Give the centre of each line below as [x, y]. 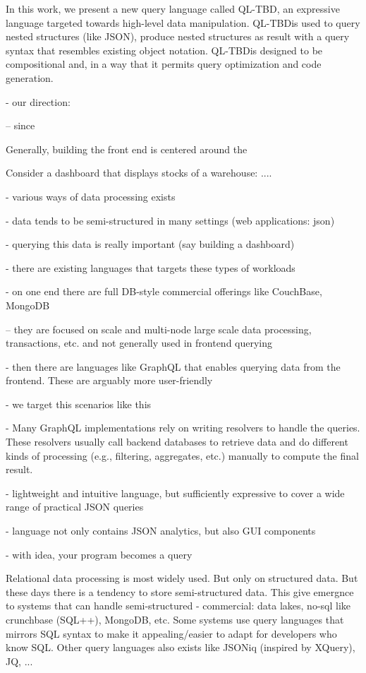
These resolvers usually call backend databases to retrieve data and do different [177, 442]
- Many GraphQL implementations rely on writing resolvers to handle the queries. [183, 428]
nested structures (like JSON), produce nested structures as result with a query [178, 36]
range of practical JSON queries [75, 507]
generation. [30, 77]
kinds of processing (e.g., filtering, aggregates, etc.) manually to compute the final [182, 455]
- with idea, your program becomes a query [99, 554]
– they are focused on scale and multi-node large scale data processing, [159, 329]
